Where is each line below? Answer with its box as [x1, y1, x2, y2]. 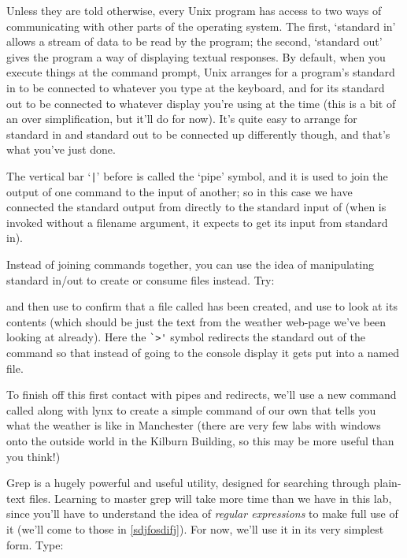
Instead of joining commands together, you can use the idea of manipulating [6, 255, 374, 272]
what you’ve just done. [6, 141, 116, 158]
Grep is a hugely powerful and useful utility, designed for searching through [6, 474, 370, 491]
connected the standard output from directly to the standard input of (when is [6, 199, 387, 215]
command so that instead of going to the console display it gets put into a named [6, 344, 399, 360]
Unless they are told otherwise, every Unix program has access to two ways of [6, 2, 382, 18]
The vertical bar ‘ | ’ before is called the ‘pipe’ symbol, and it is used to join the [6, 167, 388, 184]
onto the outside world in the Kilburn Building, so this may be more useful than [6, 432, 394, 448]
